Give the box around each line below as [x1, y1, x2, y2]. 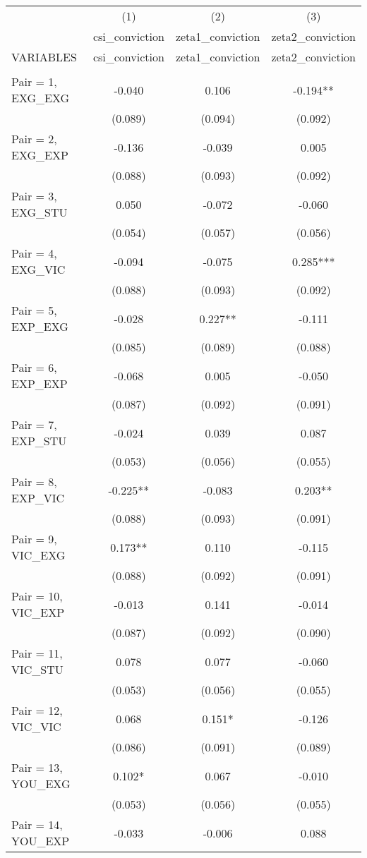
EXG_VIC [11, 261, 66, 277]
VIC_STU [11, 661, 64, 677]
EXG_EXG [11, 90, 70, 106]
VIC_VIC [11, 718, 61, 735]
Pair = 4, [11, 245, 57, 261]
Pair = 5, [11, 302, 57, 318]
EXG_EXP [11, 147, 68, 163]
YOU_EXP [11, 833, 70, 849]
